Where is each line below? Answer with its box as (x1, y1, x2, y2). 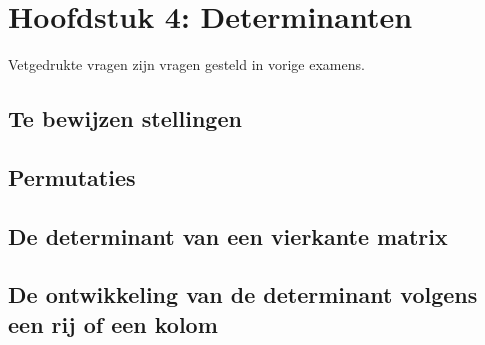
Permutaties (8, 161, 136, 192)
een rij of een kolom (8, 308, 218, 339)
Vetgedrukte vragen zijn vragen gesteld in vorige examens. (8, 54, 365, 75)
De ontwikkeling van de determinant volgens (8, 279, 478, 310)
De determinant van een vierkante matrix (8, 220, 448, 251)
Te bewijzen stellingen (8, 103, 242, 134)
